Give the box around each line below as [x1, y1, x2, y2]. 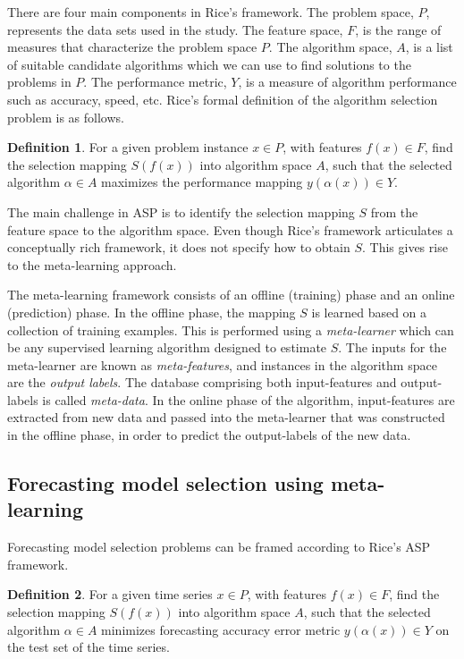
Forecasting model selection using [7, 469, 324, 497]
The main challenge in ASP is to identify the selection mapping [7, 202, 355, 221]
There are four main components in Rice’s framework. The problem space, [7, 3, 414, 21]
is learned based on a [311, 302, 427, 321]
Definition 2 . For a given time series [7, 585, 213, 604]
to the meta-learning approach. [7, 255, 177, 274]
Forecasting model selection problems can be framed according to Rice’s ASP [7, 537, 431, 556]
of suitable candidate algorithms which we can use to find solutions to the [7, 55, 411, 73]
